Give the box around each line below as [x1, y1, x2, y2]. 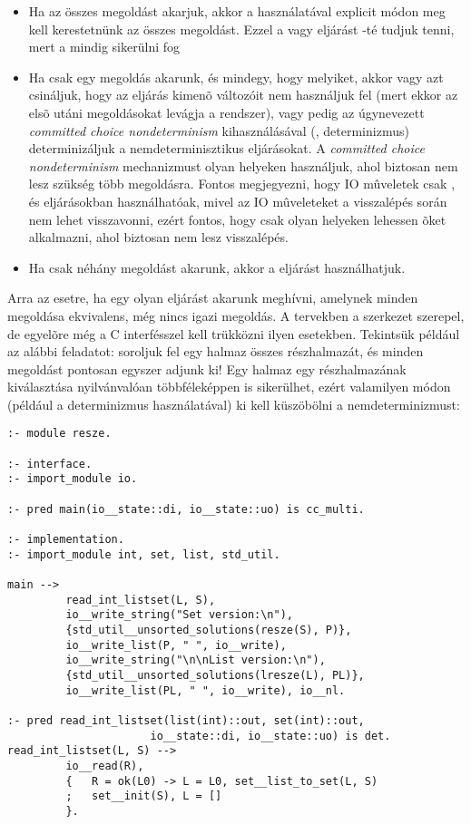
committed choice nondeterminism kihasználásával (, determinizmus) [28, 121, 409, 140]
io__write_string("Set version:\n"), [65, 608, 293, 622]
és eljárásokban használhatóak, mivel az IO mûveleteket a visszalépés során [28, 191, 447, 210]
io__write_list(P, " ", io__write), [65, 638, 287, 652]
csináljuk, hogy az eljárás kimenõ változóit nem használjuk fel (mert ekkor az [28, 85, 458, 104]
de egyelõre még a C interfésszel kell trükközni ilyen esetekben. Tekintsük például [7, 324, 460, 343]
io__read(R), [65, 759, 144, 772]
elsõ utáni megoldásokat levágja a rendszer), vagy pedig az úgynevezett [28, 102, 425, 121]
